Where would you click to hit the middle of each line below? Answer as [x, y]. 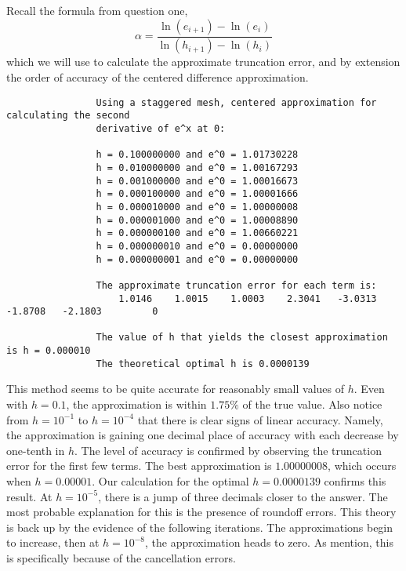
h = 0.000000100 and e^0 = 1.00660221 [197, 233]
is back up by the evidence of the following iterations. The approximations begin [200, 527]
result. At [29, 496]
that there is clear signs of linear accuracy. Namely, [260, 419]
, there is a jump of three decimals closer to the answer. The [243, 496]
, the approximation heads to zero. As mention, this [269, 542]
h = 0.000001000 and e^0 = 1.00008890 [197, 220]
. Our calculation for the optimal [170, 481]
